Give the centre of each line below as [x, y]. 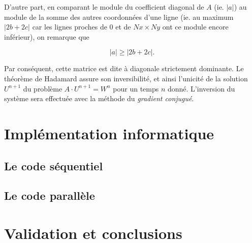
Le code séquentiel [54, 165]
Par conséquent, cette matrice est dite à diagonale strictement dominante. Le [124, 68]
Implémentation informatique [109, 133]
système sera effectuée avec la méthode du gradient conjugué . [99, 98]
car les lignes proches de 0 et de [82, 27]
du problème [43, 88]
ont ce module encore [195, 27]
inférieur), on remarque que [47, 36]
